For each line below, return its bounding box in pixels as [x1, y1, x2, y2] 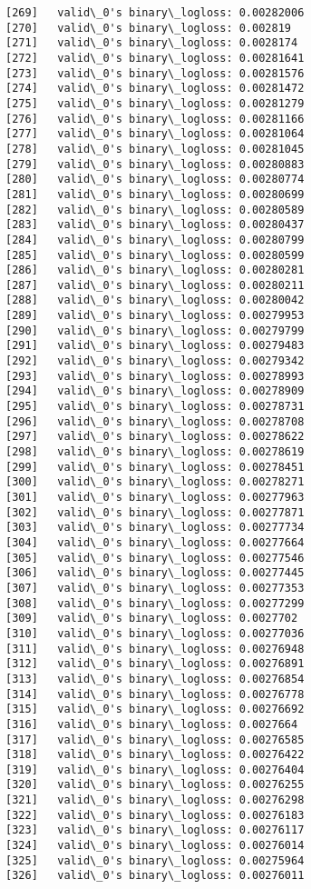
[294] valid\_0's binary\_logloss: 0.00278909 [5, 385, 305, 398]
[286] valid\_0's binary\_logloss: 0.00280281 [5, 264, 305, 277]
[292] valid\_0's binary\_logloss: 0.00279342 [5, 355, 305, 368]
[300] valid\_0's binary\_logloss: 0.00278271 [5, 475, 305, 489]
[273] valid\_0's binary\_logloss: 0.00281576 [5, 66, 305, 80]
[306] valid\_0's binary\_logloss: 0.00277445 [5, 566, 305, 580]
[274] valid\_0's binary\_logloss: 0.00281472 [5, 82, 305, 95]
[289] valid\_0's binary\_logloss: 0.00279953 [5, 309, 305, 323]
